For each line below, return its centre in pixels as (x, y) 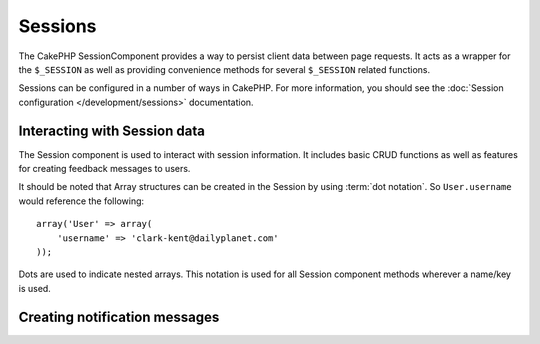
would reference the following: (81, 201)
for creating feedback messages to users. (104, 169)
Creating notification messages (119, 316)
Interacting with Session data (111, 130)
